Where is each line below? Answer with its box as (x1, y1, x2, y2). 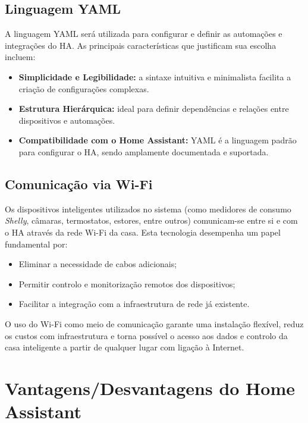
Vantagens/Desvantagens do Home (5, 375, 295, 400)
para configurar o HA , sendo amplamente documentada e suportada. (18, 145, 269, 158)
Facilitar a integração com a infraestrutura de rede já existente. (18, 297, 250, 310)
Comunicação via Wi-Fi (5, 174, 153, 193)
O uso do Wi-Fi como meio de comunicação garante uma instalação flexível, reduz (5, 317, 304, 330)
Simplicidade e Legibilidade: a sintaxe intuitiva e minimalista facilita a (18, 70, 291, 83)
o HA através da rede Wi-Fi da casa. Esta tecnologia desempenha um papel (5, 225, 281, 238)
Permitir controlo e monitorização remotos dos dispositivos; (18, 277, 235, 290)
